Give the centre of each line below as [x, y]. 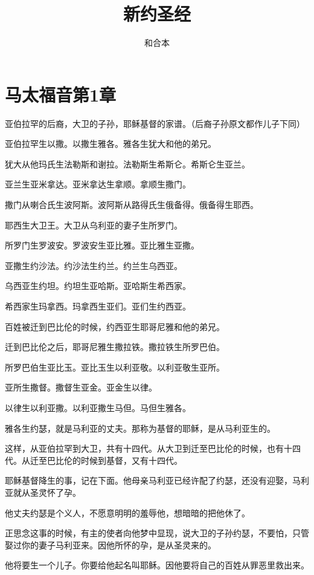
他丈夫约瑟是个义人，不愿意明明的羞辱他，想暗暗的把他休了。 [127, 512]
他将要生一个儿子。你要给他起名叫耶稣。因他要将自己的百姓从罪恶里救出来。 [157, 565]
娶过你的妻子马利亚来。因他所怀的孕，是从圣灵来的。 [111, 544]
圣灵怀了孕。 [55, 492]
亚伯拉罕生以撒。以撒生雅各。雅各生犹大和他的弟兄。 [111, 144]
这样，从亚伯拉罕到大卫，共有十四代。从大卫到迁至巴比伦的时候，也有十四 [153, 448]
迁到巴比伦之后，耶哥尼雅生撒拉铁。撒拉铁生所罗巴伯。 [115, 347]
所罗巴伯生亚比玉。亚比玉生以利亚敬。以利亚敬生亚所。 [115, 367]
